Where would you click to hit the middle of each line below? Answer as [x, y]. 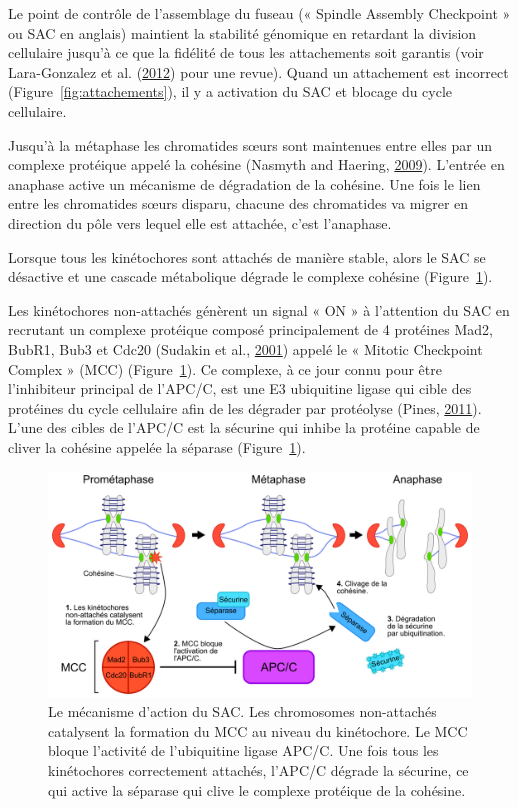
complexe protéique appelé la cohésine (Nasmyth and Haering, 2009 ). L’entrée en [256, 164]
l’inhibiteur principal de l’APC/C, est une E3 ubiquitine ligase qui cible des [240, 388]
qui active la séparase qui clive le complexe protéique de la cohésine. [257, 789]
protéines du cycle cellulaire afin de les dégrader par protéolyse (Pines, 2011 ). [245, 407]
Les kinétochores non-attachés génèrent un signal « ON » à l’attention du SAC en [259, 309]
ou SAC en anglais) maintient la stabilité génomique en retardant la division [242, 32]
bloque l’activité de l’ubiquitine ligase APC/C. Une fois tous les [243, 750]
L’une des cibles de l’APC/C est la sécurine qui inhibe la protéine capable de [244, 427]
